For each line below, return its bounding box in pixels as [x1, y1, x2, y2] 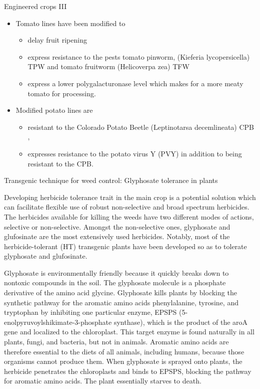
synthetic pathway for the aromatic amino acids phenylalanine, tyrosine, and [4, 297, 238, 307]
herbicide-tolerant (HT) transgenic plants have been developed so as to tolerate [4, 241, 247, 251]
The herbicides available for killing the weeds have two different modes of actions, [4, 211, 254, 222]
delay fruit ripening [27, 35, 87, 45]
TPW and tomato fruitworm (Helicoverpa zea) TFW [27, 61, 189, 72]
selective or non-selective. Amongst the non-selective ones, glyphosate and [4, 221, 230, 232]
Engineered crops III [4, 1, 67, 11]
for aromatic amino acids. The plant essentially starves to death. [4, 375, 201, 386]
